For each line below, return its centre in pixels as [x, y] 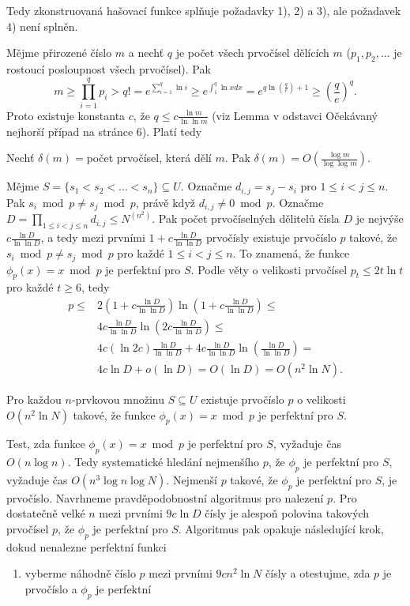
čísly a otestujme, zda [318, 573]
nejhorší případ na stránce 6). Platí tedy [104, 131]
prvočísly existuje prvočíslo [271, 237]
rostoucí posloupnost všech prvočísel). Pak [109, 68]
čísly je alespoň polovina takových [287, 513]
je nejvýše [380, 218]
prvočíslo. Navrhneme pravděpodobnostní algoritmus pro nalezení [165, 497]
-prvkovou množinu [118, 399]
